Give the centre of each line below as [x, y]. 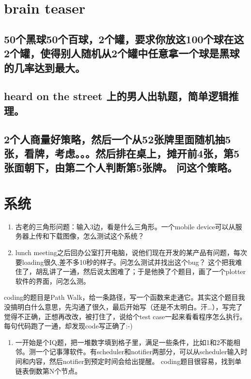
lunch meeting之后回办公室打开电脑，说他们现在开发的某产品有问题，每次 [131, 252]
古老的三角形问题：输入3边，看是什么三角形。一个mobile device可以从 [125, 226]
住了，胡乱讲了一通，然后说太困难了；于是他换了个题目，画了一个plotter [131, 271]
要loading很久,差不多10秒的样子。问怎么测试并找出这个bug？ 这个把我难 [129, 262]
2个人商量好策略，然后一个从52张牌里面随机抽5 [118, 139]
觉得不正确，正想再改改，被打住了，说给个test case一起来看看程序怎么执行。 [125, 316]
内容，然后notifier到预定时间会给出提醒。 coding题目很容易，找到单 [135, 361]
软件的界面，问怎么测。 [53, 281]
